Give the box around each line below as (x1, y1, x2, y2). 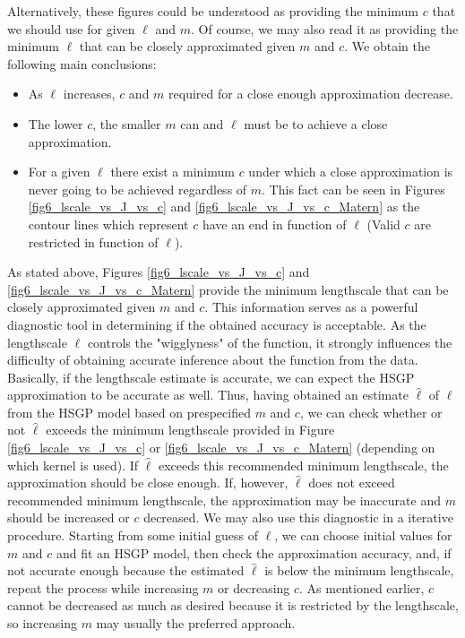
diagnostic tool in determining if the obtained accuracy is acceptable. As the (7, 315, 426, 333)
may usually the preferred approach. (96, 614, 296, 632)
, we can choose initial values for (274, 526, 452, 545)
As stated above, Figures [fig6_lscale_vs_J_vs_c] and (7, 263, 310, 281)
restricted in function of (28, 232, 159, 251)
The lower (28, 114, 83, 133)
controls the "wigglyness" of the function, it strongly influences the (87, 332, 452, 351)
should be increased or (7, 508, 130, 527)
